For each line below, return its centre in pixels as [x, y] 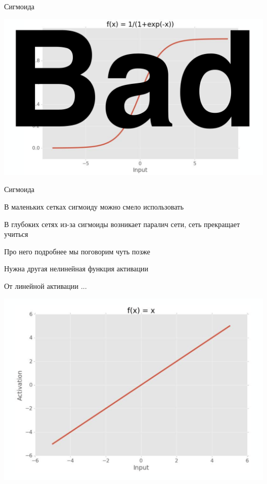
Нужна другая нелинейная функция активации [76, 269]
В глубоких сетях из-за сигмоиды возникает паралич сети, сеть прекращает [122, 224]
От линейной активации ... [46, 286]
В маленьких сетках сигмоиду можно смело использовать [94, 206]
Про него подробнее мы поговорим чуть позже [77, 251]
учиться [16, 234]
